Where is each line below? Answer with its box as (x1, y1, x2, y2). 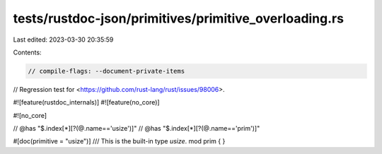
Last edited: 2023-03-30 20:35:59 (13, 35, 114, 44)
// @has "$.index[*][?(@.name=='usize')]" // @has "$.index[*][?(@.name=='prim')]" (13, 124, 260, 133)
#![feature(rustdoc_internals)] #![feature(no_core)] (13, 98, 160, 107)
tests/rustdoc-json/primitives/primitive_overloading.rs (13, 11, 345, 26)
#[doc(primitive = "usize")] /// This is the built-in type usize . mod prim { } (13, 137, 226, 146)
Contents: (13, 48, 42, 57)
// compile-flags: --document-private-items (28, 67, 185, 75)
